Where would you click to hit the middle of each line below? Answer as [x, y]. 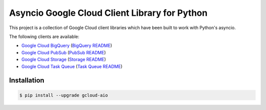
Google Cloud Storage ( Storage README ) [64, 60]
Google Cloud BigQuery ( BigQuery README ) [67, 46]
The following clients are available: [44, 37]
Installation [27, 81]
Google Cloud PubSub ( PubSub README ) [64, 52]
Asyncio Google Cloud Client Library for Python [108, 13]
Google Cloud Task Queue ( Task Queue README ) [72, 66]
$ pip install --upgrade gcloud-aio [64, 95]
